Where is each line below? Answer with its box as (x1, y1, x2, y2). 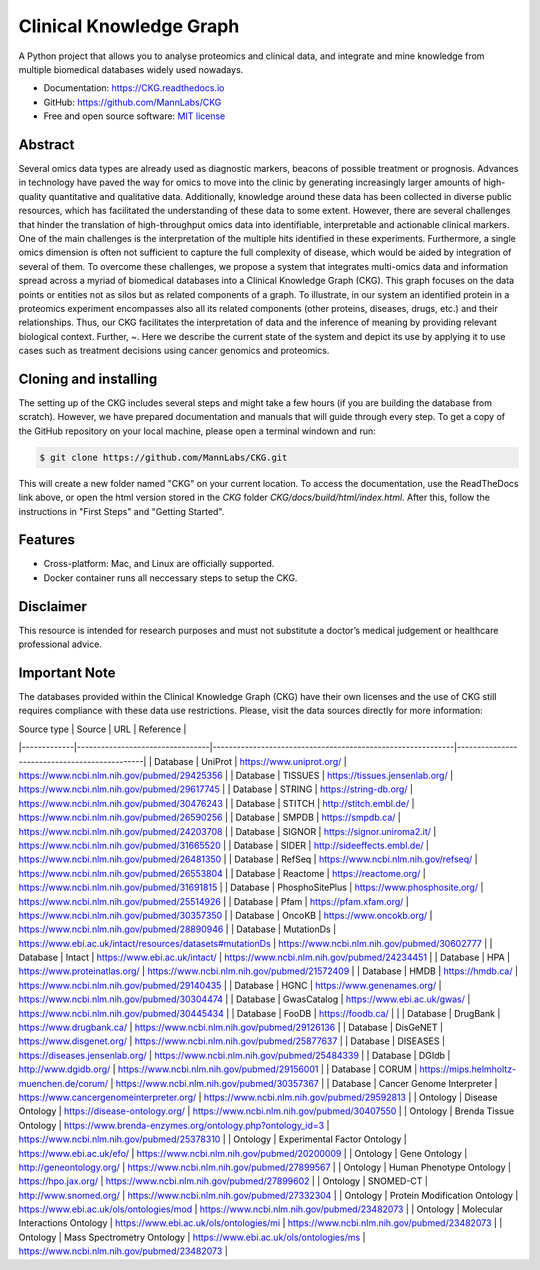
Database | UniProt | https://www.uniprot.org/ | (153, 755, 347, 767)
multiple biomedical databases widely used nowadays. (18, 63, 244, 75)
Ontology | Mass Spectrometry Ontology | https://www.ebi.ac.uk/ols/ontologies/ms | (18, 1231, 366, 1243)
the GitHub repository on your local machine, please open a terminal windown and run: (18, 425, 376, 437)
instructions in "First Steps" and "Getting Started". (18, 505, 225, 517)
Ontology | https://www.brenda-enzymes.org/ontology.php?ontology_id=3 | (18, 1119, 330, 1131)
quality (18, 190, 47, 202)
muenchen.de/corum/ (18, 1077, 109, 1089)
